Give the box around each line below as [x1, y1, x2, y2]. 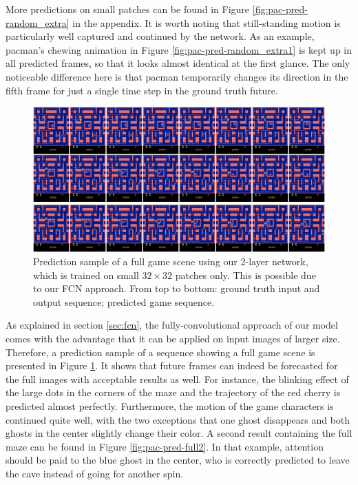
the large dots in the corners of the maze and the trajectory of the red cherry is [6, 385, 341, 400]
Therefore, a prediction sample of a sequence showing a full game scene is [6, 344, 315, 359]
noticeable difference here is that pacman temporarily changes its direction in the [6, 69, 348, 83]
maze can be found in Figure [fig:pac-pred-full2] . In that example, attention [6, 439, 324, 453]
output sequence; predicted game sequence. [33, 294, 215, 309]
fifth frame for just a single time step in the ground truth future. [6, 83, 278, 97]
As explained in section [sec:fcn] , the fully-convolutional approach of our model [6, 318, 338, 332]
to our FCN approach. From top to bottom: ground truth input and [33, 281, 320, 296]
